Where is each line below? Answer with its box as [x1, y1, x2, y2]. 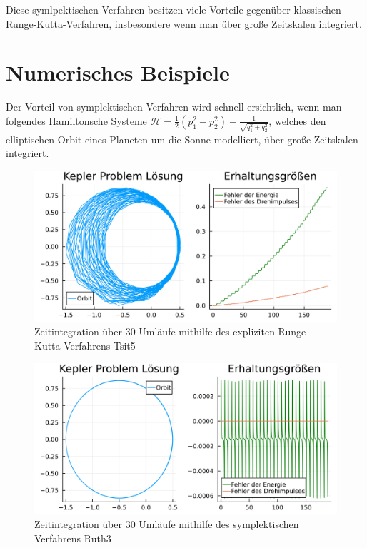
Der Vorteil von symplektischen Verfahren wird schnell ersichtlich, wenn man [6, 99, 342, 114]
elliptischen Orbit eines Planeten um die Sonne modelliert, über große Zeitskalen [6, 131, 358, 146]
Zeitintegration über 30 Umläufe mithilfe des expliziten [34, 324, 275, 339]
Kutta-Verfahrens [34, 338, 111, 352]
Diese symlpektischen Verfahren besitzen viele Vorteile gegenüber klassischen [6, 2, 341, 16]
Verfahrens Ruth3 [34, 530, 111, 545]
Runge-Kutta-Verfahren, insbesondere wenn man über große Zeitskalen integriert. [6, 16, 362, 31]
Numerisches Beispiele [6, 58, 230, 87]
